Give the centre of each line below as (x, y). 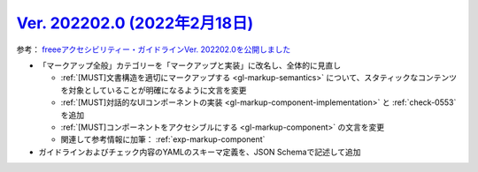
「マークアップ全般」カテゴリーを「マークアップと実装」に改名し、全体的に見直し (189, 65)
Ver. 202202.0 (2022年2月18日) (135, 23)
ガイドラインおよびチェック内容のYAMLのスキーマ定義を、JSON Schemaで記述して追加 (200, 152)
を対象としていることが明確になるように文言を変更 (154, 90)
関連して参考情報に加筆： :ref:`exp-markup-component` (163, 139)
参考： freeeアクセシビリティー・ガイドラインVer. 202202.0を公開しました (154, 49)
